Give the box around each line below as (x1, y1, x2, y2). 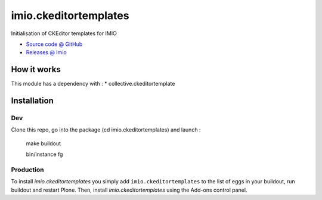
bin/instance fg (26, 151, 63, 158)
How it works (11, 64, 61, 74)
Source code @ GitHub (26, 40, 83, 48)
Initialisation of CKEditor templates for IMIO (11, 30, 117, 37)
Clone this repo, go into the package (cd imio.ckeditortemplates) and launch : (11, 126, 201, 133)
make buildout (26, 140, 61, 147)
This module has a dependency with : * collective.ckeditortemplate (11, 80, 175, 87)
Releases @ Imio (26, 49, 67, 56)
